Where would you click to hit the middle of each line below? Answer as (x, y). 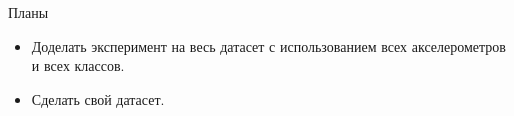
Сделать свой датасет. (98, 98)
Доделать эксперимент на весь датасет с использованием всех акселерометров (268, 45)
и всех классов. (78, 65)
